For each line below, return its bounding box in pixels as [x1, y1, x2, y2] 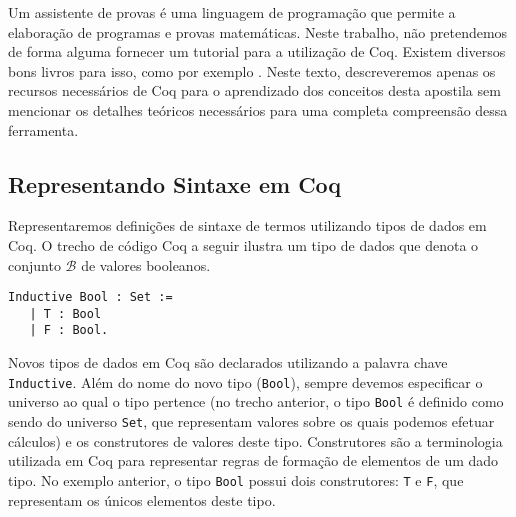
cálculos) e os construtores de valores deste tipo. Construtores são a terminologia [8, 430, 503, 451]
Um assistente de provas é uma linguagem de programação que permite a [8, 2, 456, 22]
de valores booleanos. [81, 254, 211, 275]
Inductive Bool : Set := [8, 290, 173, 305]
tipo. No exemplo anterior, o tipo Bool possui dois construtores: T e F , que [8, 469, 464, 490]
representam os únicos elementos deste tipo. [8, 489, 276, 510]
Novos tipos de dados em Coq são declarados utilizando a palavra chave [8, 352, 448, 373]
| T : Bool [29, 306, 102, 321]
